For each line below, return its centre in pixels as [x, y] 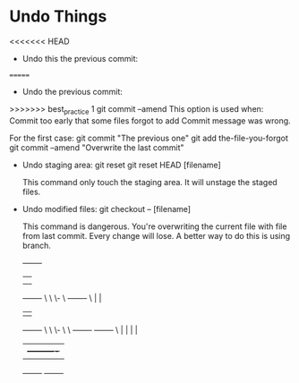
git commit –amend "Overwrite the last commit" [97, 147]
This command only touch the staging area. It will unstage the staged [149, 182]
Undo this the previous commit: [80, 58]
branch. [37, 245]
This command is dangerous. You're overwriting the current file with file [154, 226]
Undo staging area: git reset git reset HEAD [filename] [121, 165]
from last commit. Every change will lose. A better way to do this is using [156, 235]
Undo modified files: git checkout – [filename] [106, 209]
